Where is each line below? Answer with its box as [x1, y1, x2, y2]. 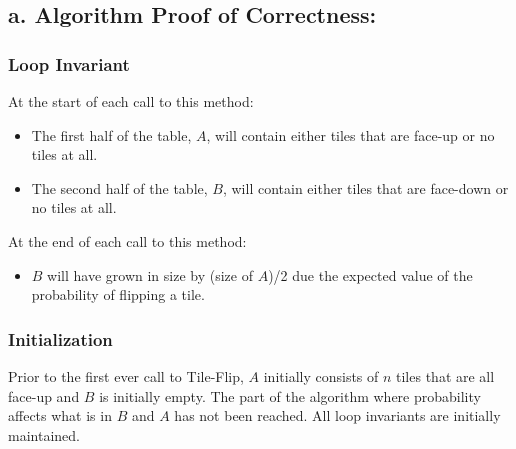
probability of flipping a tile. [31, 284, 205, 305]
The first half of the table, [31, 124, 192, 145]
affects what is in [8, 405, 112, 426]
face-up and [8, 385, 80, 406]
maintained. [8, 424, 80, 445]
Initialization [8, 326, 113, 351]
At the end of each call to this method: [8, 230, 247, 251]
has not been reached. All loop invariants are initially [174, 405, 501, 426]
